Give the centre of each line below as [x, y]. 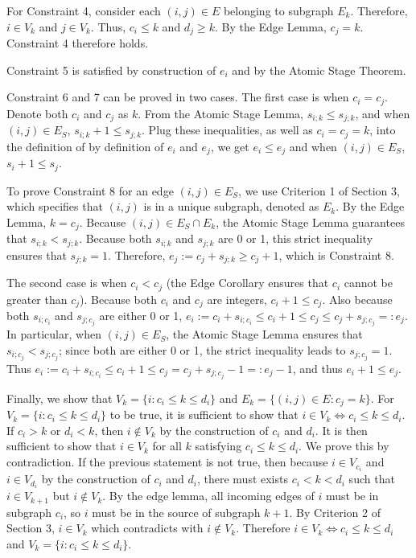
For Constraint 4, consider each [84, 10]
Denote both [37, 113]
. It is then [341, 430]
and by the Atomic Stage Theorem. [319, 70]
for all [167, 446]
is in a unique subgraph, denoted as [231, 206]
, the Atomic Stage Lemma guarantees [310, 222]
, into [383, 130]
